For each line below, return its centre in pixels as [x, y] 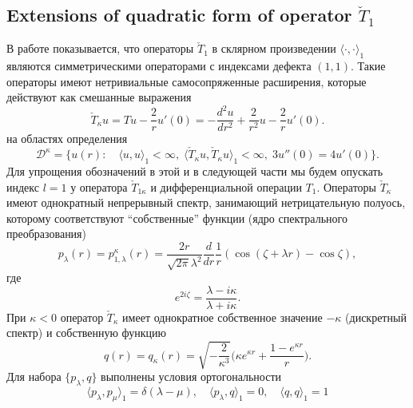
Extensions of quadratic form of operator [179, 15]
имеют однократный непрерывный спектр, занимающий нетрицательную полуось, [206, 202]
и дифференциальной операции [226, 186]
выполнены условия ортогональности [191, 376]
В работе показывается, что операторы [100, 48]
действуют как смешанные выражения [99, 97]
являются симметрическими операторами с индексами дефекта [159, 65]
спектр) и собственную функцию [87, 333]
